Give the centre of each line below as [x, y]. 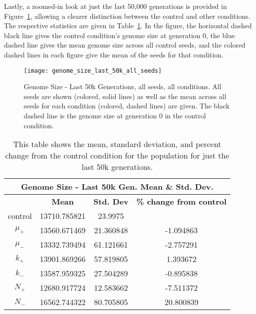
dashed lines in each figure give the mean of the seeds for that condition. [114, 54]
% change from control [182, 202]
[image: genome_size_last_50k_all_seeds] [93, 71]
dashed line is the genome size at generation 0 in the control [115, 115]
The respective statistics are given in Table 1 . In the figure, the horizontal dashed [128, 26]
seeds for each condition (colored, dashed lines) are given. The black [127, 106]
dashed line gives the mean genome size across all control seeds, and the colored [125, 45]
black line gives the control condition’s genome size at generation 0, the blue [120, 35]
